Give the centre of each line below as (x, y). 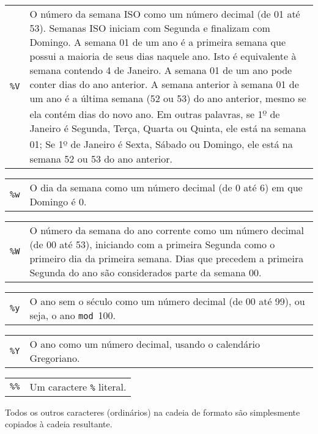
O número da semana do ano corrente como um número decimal (167, 230)
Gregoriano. (55, 358)
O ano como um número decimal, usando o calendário (145, 344)
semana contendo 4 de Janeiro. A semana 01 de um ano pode (161, 70)
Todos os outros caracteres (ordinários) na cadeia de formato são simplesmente (153, 412)
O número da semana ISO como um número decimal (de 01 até (165, 14)
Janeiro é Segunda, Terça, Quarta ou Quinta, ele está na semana (168, 128)
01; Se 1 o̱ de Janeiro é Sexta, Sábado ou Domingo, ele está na (161, 143)
